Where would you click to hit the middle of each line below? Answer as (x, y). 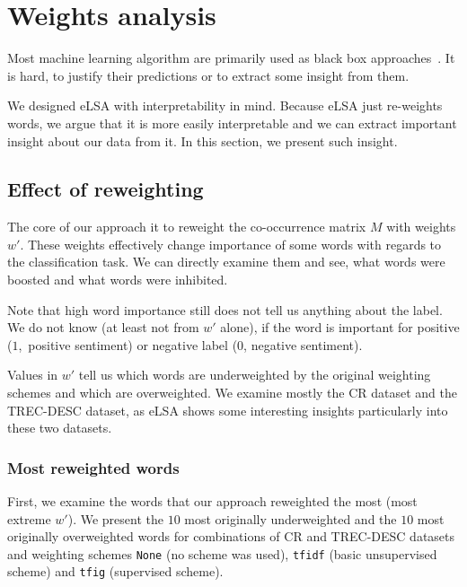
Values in (33, 375)
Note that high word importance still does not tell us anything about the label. (225, 309)
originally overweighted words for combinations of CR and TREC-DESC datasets (231, 536)
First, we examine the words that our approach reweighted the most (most (212, 501)
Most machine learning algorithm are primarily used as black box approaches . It (231, 58)
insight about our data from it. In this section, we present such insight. (203, 140)
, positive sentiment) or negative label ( (128, 344)
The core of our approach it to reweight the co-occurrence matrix (187, 227)
